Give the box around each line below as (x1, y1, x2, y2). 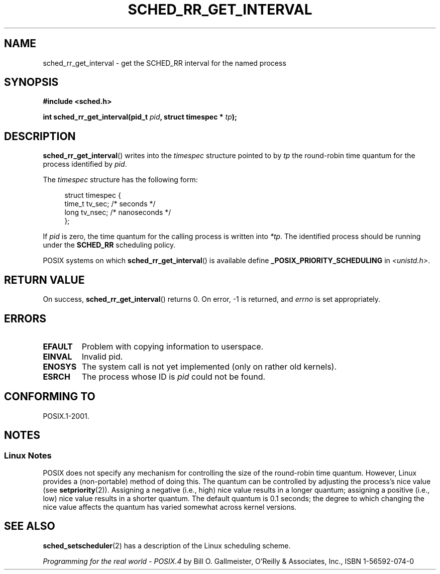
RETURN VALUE (4, 273, 85, 286)
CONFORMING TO (4, 390, 95, 403)
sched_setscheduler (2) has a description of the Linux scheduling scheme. (43, 541, 291, 550)
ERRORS (4, 312, 47, 325)
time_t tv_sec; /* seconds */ (64, 199, 156, 208)
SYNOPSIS (4, 76, 59, 89)
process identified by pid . (43, 160, 127, 169)
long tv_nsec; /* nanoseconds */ (64, 208, 171, 217)
